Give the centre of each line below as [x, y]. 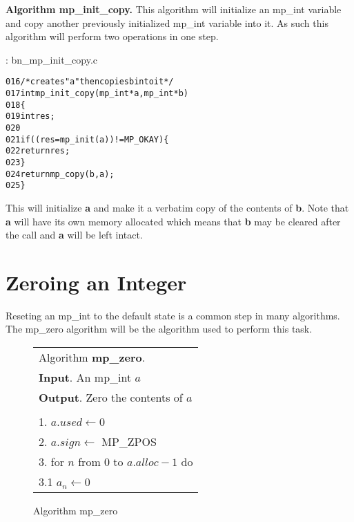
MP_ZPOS [129, 442]
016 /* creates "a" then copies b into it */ [90, 82]
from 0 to [101, 462]
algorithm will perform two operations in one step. [112, 36]
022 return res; [38, 151]
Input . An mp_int [85, 377]
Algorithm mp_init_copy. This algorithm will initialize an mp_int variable [174, 9]
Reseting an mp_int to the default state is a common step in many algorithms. [173, 315]
